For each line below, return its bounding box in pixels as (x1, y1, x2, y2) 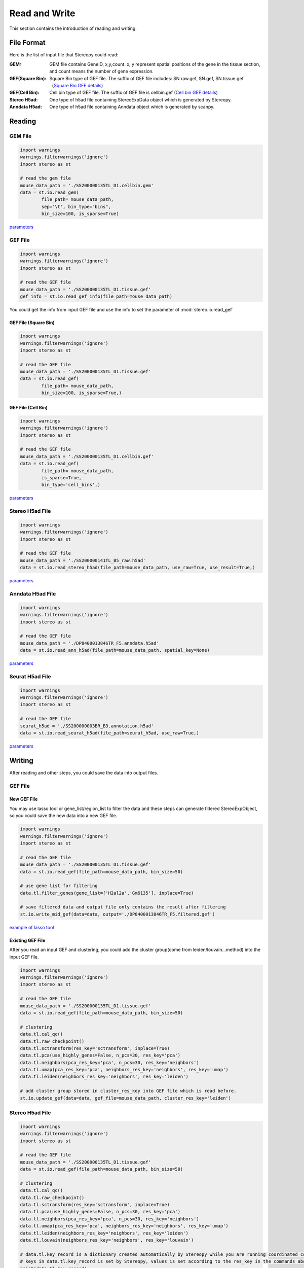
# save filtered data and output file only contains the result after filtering (20, 904, 226, 910)
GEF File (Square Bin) (9, 320, 55, 326)
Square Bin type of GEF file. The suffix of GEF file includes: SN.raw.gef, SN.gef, (49, 75, 215, 81)
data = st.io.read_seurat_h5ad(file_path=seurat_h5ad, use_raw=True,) (20, 730, 200, 735)
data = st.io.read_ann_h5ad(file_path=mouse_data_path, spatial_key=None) (20, 647, 210, 653)
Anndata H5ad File (9, 590, 56, 597)
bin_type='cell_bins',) (41, 482, 101, 488)
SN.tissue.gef (215, 75, 244, 81)
